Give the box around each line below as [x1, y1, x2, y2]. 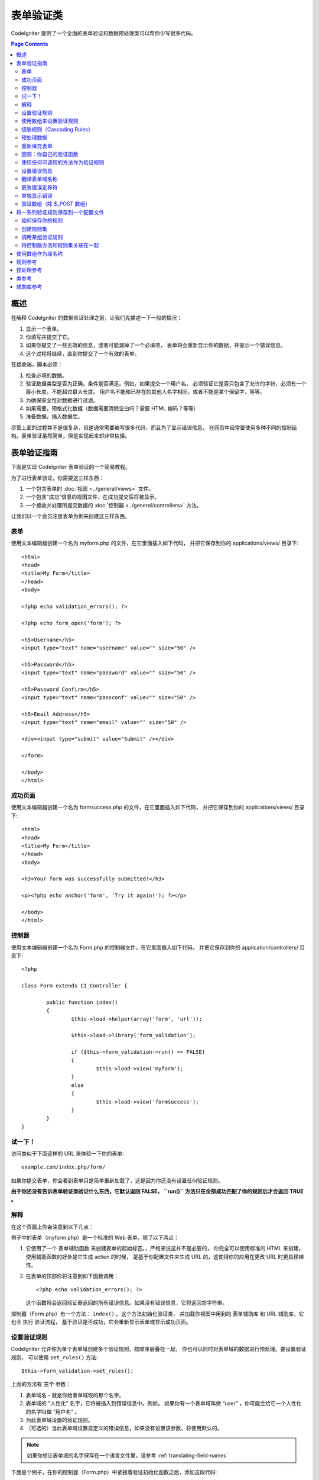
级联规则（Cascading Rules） [21, 126, 94, 133]
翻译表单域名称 [21, 175, 58, 183]
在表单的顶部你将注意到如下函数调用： [25, 1272, 119, 1279]
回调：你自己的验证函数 [21, 151, 79, 158]
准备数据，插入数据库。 [25, 413, 83, 420]
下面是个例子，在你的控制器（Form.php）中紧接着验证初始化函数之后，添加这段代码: [11, 1468, 217, 1475]
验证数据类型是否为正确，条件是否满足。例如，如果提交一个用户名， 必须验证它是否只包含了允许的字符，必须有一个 [25, 379, 307, 387]
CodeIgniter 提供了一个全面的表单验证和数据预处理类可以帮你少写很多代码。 [11, 30, 197, 37]
